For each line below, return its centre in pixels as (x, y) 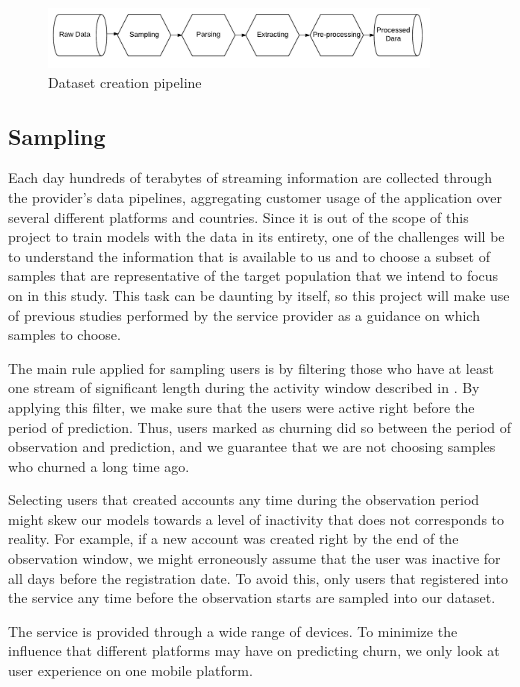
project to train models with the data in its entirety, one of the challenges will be (256, 236)
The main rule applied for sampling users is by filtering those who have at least (251, 367)
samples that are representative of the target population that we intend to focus (253, 275)
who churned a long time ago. (99, 465)
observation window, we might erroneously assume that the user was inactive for (254, 558)
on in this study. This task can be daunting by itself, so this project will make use (259, 294)
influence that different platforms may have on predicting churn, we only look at (254, 650)
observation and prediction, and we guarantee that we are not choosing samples (252, 446)
